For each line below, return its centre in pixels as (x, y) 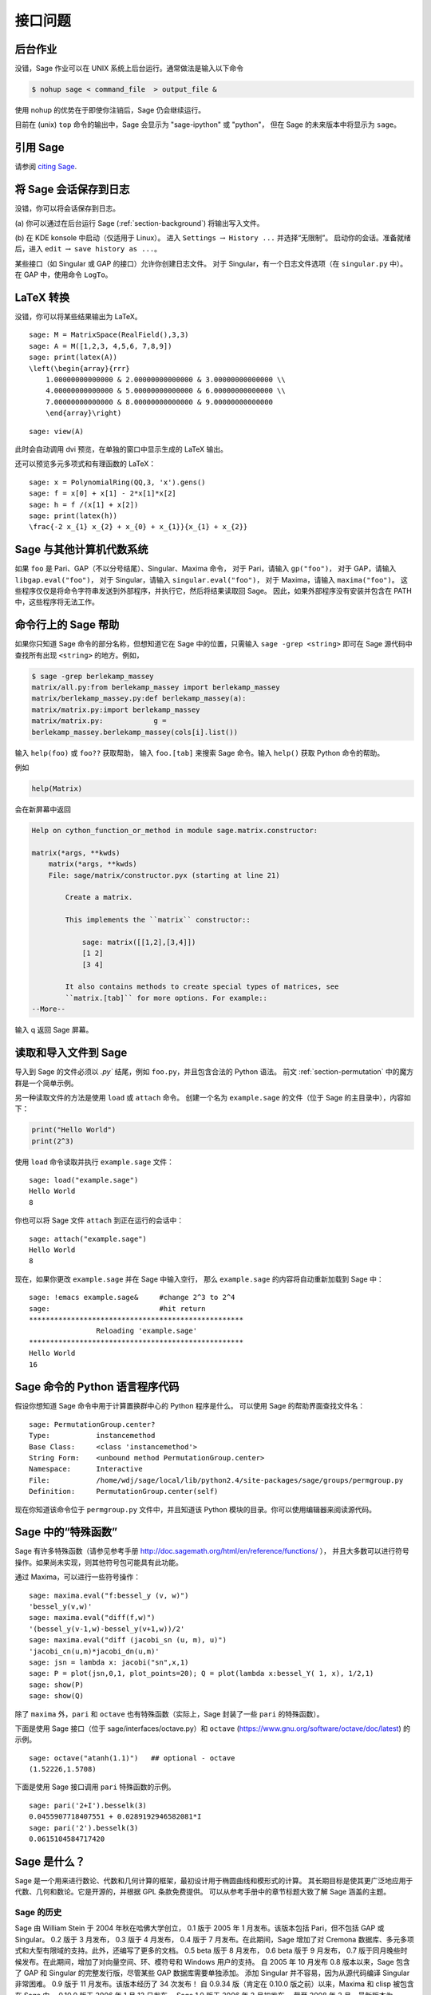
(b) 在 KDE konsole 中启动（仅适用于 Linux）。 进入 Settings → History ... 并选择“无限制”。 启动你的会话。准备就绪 (213, 238)
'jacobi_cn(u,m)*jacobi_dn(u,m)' (94, 1651)
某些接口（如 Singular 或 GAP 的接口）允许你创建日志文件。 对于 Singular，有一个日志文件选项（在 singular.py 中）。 (211, 263)
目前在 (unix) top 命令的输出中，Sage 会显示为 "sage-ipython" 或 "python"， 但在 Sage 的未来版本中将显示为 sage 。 (208, 124)
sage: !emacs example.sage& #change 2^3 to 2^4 (132, 1298)
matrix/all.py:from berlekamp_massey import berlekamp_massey (156, 687)
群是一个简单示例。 (46, 1083)
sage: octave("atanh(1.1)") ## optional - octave (132, 1758)
